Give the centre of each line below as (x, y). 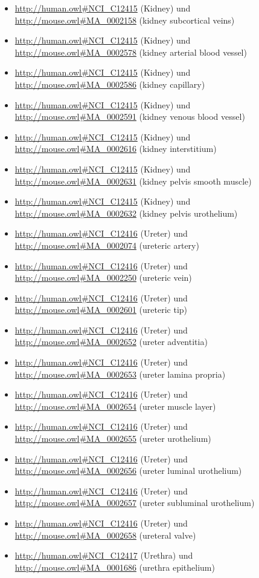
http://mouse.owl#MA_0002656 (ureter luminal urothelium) (128, 471)
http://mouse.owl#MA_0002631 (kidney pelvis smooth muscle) (133, 181)
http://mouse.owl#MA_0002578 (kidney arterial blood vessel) (131, 52)
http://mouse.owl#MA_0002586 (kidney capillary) (110, 84)
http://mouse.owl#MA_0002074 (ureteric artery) (107, 245)
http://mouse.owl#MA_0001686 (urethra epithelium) (115, 567)
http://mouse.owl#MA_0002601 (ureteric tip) (101, 310)
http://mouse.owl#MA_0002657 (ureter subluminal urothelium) (135, 503)
